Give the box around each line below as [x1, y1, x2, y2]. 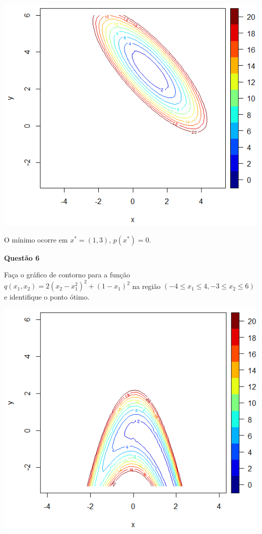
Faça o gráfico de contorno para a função [4, 269, 130, 280]
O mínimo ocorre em [4, 234, 68, 245]
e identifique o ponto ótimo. [4, 292, 90, 302]
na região [132, 280, 161, 291]
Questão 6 [4, 252, 40, 263]
